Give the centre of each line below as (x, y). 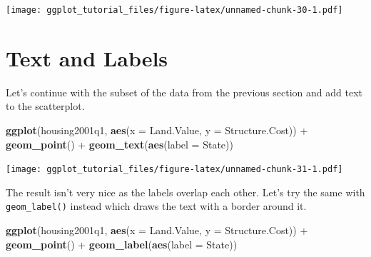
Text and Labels (87, 57)
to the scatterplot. (45, 106)
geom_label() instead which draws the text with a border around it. (156, 206)
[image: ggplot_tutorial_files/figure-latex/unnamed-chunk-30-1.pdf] (174, 10)
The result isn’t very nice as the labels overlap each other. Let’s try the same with (185, 192)
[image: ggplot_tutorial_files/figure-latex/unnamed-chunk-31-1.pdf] (174, 170)
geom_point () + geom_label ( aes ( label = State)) (122, 244)
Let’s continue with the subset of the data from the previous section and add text (184, 92)
